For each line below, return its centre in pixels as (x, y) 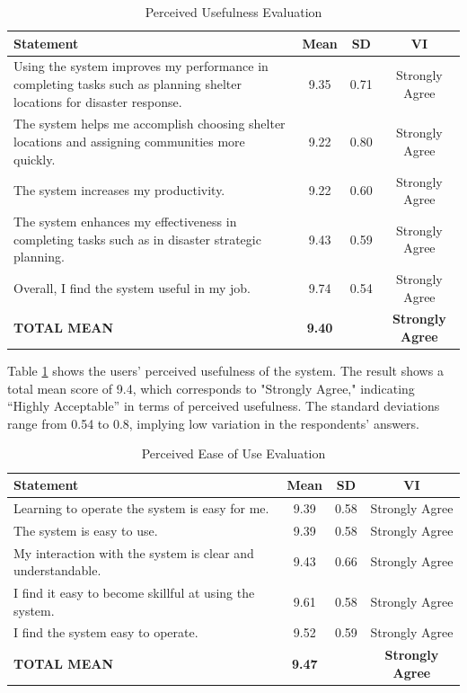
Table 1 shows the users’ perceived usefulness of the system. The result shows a (225, 371)
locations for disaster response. (98, 101)
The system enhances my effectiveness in (125, 221)
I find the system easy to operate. (106, 632)
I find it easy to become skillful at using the (134, 593)
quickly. (35, 159)
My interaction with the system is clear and (134, 552)
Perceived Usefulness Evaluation (233, 12)
